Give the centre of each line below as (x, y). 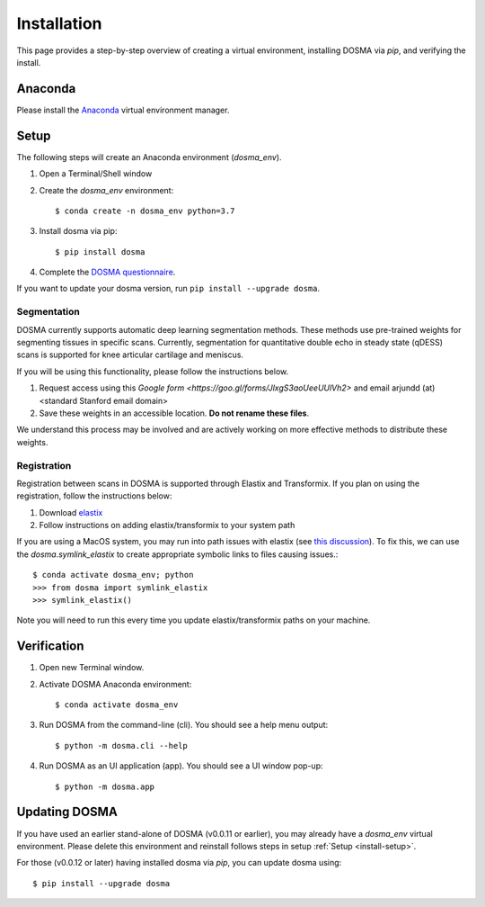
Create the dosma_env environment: (106, 190)
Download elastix (71, 512)
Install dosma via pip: (78, 231)
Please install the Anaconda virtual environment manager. (123, 110)
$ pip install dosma (100, 251)
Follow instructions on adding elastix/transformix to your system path (167, 525)
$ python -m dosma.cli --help (122, 745)
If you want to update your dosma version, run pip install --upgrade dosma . (168, 289)
